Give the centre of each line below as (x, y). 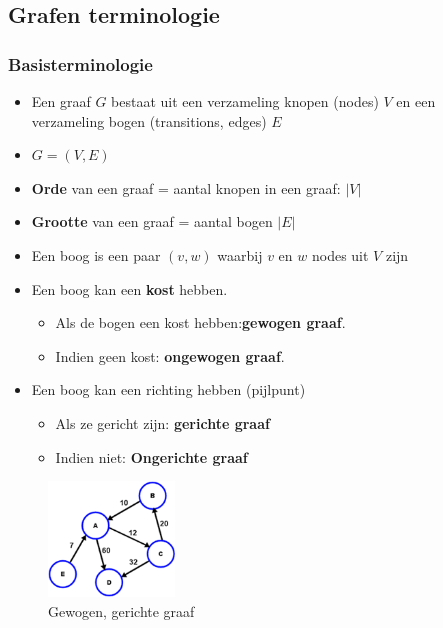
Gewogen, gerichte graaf (121, 610)
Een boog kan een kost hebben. (129, 288)
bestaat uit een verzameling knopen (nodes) (245, 101)
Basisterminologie (80, 63)
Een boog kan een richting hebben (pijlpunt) (168, 389)
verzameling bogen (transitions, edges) (149, 120)
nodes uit (340, 254)
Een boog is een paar (96, 254)
